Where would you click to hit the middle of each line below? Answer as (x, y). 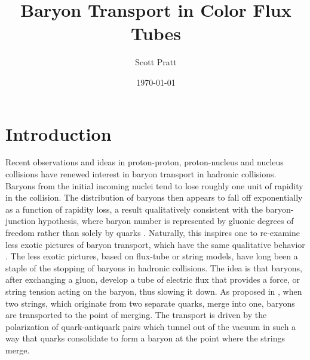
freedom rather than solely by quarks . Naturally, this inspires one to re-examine (153, 232)
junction (21, 221)
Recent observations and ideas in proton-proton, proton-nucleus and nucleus (145, 162)
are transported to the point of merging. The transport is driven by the (136, 315)
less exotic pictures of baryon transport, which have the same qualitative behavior (155, 244)
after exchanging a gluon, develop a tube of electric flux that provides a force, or (153, 279)
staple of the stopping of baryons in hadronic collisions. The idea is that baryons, (154, 267)
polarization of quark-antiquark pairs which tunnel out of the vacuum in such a (151, 326)
